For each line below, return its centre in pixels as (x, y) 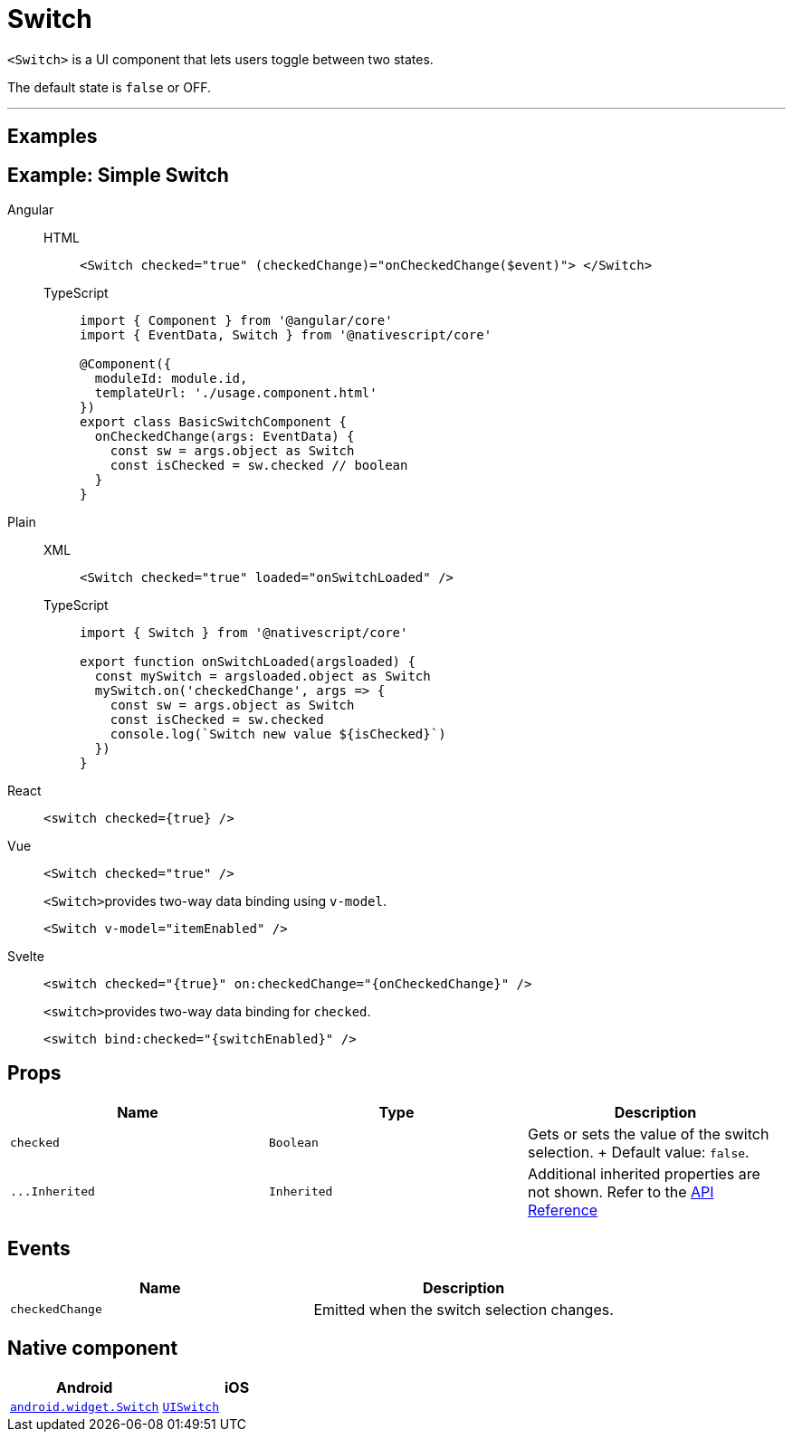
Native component (93, 1348)
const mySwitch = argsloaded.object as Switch (263, 677)
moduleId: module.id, (171, 379)
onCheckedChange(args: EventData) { (225, 437)
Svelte (26, 957)
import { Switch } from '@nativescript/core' (244, 633)
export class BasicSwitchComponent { (214, 422)
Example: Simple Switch (118, 175)
